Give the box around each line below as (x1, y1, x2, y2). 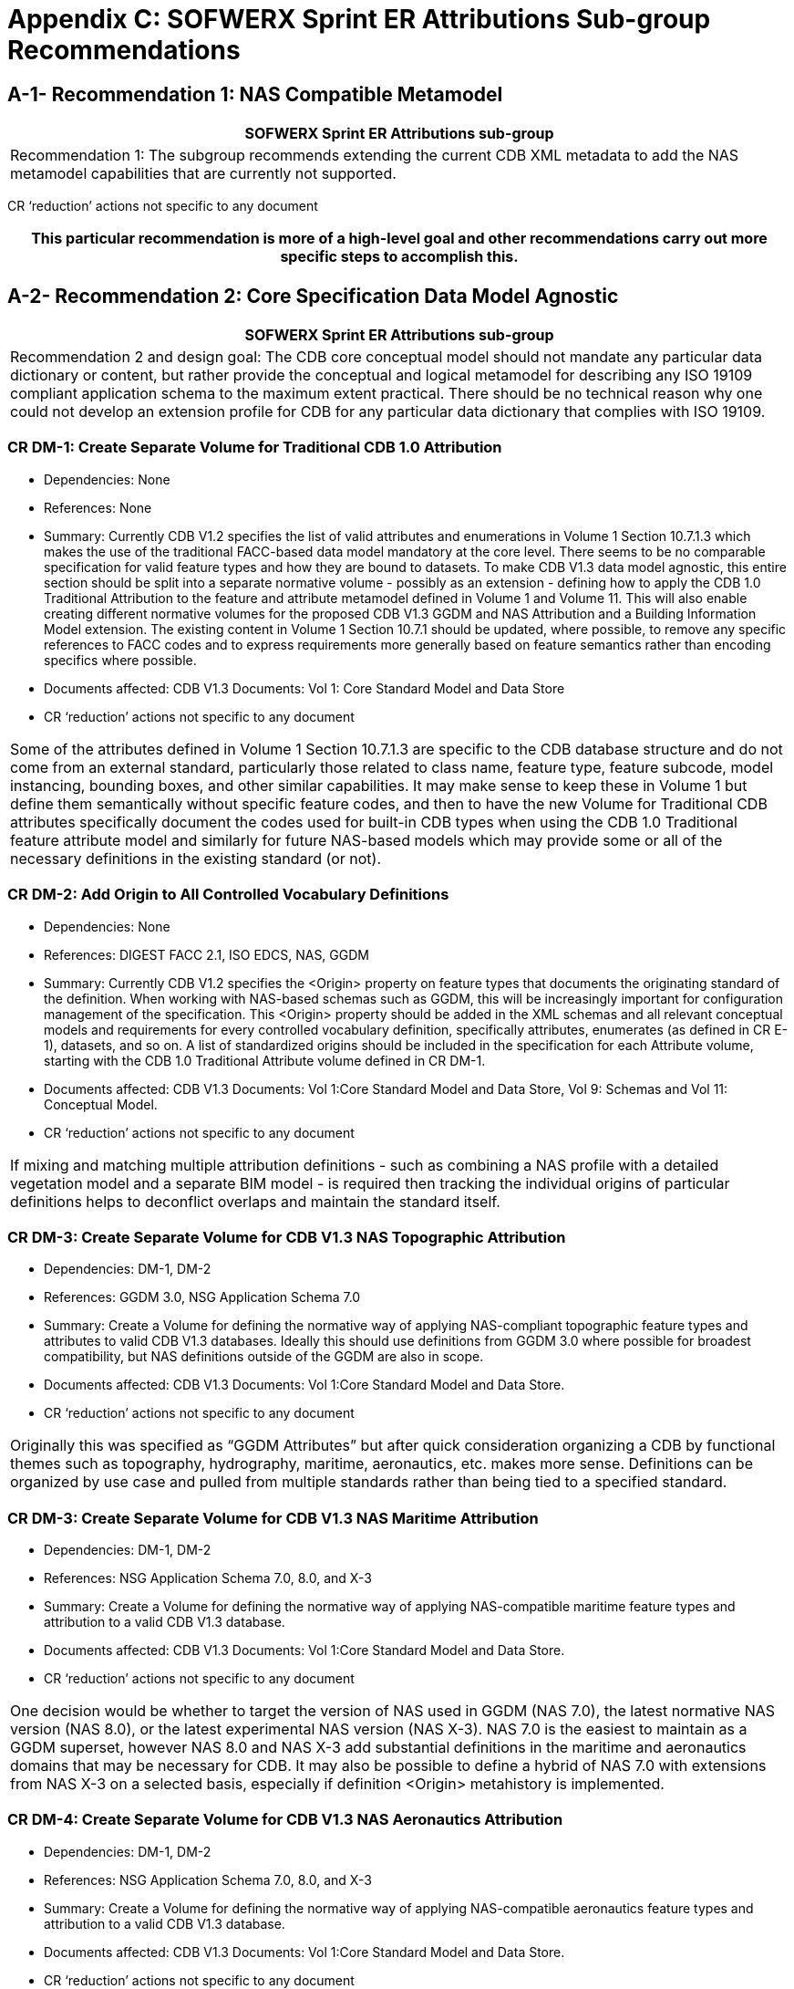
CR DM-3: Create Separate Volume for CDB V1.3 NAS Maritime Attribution (7, 1508, 539, 1527)
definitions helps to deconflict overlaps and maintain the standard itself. (10, 1192, 500, 1211)
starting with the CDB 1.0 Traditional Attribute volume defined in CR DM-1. (44, 1052, 486, 1068)
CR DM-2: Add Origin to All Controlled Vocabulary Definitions (7, 885, 449, 904)
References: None (44, 499, 152, 515)
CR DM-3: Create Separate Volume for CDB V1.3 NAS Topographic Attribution (7, 1227, 566, 1246)
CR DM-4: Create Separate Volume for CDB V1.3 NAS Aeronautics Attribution (7, 1810, 563, 1829)
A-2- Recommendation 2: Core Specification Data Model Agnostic (7, 284, 619, 307)
